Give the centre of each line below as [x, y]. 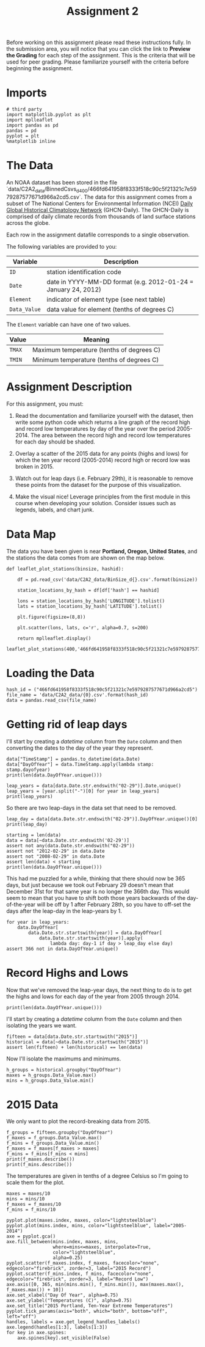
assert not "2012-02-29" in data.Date [56, 851]
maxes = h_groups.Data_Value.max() [52, 1075]
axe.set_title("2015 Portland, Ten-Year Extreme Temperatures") [90, 1306]
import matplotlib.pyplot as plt [49, 115]
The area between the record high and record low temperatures [110, 435]
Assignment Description [69, 387]
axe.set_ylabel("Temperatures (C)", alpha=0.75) [69, 1301]
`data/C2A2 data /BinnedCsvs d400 [47, 189]
